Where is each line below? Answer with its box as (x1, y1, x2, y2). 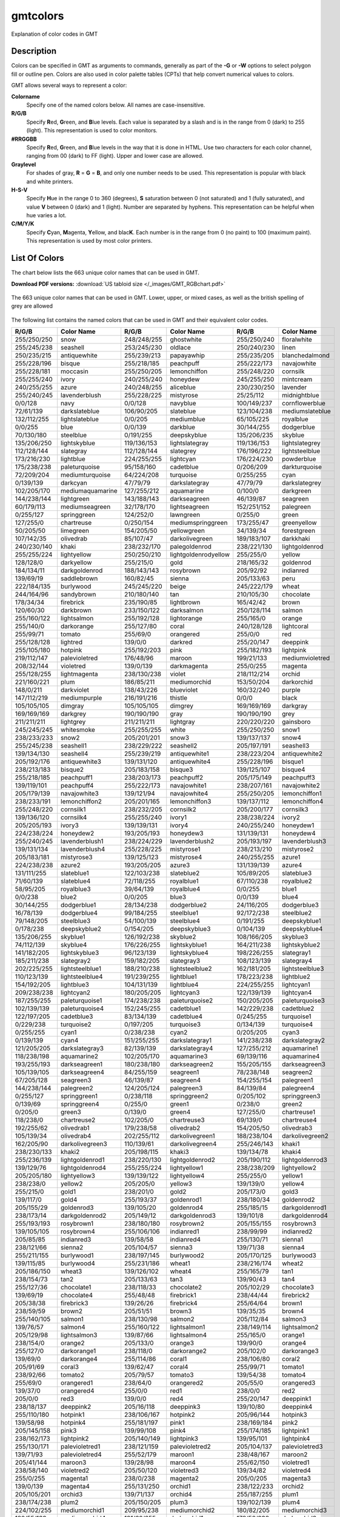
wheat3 (61, 1267, 82, 1275)
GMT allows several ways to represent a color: (11, 82, 127, 89)
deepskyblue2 (61, 925, 102, 933)
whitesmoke (61, 726, 95, 734)
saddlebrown (61, 574, 98, 583)
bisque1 (282, 757, 304, 766)
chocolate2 (170, 1283, 202, 1292)
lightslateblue (61, 415, 99, 424)
